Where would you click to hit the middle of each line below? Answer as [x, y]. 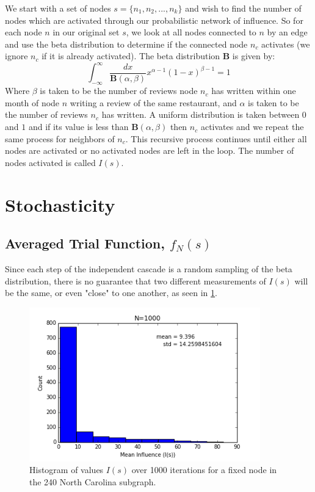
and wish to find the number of [243, 8]
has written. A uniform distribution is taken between [201, 114]
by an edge [287, 32]
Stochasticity [60, 204]
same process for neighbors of [60, 138]
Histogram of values [67, 470]
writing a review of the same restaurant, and [153, 102]
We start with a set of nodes [58, 8]
